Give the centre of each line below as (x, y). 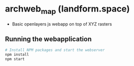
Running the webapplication (48, 39)
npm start (15, 59)
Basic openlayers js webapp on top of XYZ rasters (62, 24)
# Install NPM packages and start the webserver (55, 50)
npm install (17, 55)
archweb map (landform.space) (67, 10)
